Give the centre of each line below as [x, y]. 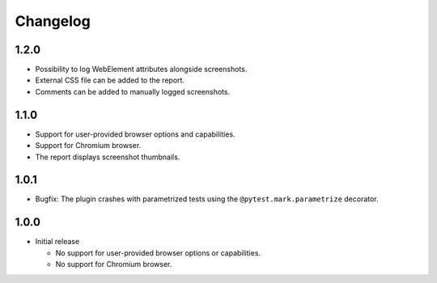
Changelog [53, 21]
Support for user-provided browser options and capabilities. [135, 134]
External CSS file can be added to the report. [110, 80]
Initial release [57, 242]
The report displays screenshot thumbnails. [108, 157]
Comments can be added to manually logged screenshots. [133, 91]
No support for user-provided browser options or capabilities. [158, 253]
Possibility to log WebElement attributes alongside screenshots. [141, 70]
